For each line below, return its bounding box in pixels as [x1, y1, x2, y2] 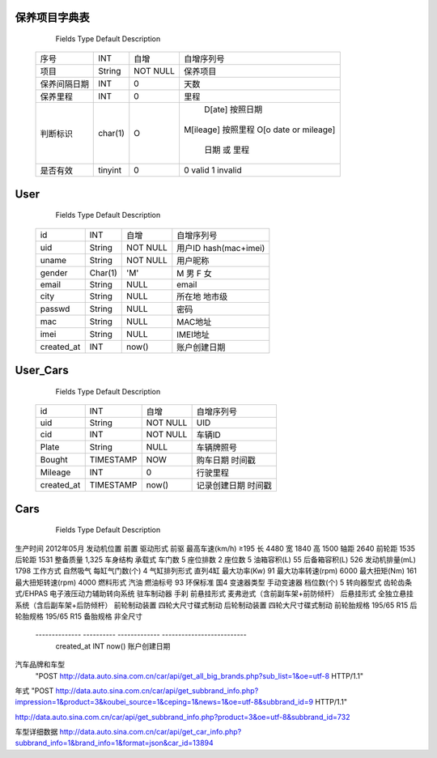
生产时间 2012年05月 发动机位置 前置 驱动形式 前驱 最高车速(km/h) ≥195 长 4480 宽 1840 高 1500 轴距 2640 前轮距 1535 [15, 543, 416, 553]
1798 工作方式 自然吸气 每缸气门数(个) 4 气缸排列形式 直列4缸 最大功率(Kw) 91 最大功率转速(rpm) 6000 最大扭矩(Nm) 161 [15, 566, 417, 576]
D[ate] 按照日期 [203, 104, 263, 115]
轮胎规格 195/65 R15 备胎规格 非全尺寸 [15, 611, 143, 621]
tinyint [98, 164, 122, 176]
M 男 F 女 [176, 267, 212, 279]
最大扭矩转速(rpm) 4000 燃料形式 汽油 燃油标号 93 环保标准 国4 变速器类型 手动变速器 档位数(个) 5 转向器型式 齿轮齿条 [15, 577, 413, 587]
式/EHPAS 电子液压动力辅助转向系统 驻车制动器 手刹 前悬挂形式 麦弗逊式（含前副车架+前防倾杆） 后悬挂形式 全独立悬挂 [15, 589, 414, 598]
